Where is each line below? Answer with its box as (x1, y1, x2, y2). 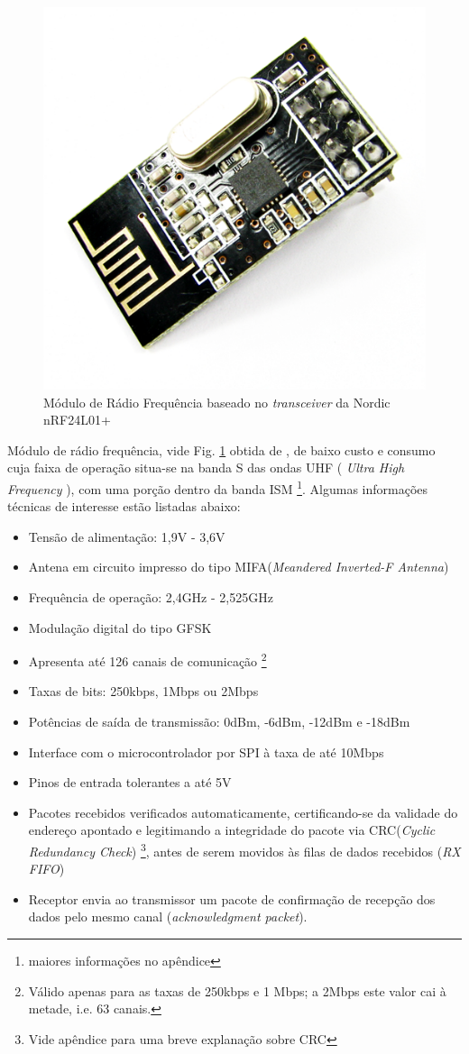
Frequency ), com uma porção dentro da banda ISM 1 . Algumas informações (7, 476, 428, 498)
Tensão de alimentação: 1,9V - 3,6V (28, 527, 225, 545)
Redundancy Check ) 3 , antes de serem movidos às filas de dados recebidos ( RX (28, 839, 461, 860)
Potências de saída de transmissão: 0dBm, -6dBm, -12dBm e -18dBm (28, 712, 410, 731)
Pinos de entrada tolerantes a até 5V (28, 773, 232, 792)
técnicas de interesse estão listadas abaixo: (7, 497, 241, 516)
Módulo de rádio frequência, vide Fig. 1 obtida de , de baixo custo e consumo (7, 440, 436, 459)
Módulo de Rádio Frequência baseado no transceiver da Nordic (43, 392, 391, 411)
